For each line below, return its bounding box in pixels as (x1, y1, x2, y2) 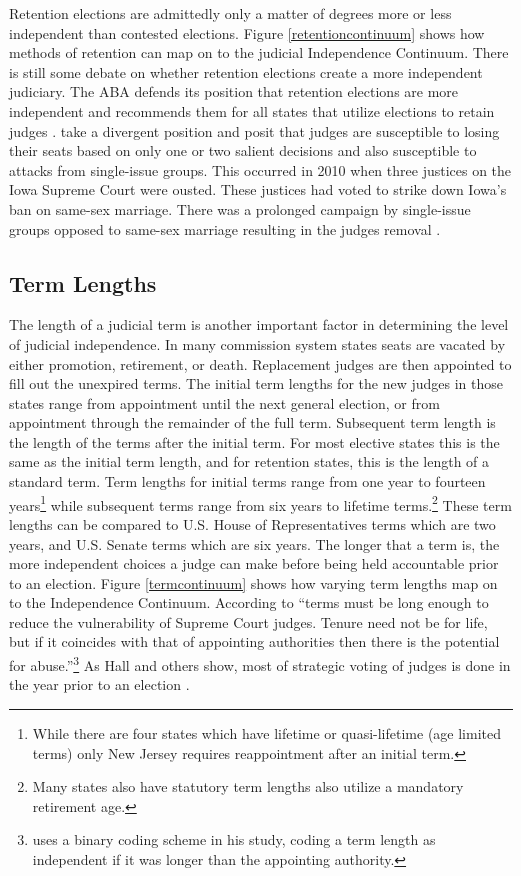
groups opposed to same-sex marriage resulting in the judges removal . (9, 218, 441, 239)
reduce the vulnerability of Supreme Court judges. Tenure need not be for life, (9, 611, 488, 632)
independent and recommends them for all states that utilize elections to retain (9, 100, 495, 121)
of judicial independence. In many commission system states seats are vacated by (9, 333, 506, 354)
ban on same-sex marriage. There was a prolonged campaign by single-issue (9, 198, 471, 219)
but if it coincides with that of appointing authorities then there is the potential (9, 631, 500, 652)
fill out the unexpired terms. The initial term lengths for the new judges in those (9, 373, 503, 394)
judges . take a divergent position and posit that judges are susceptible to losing (9, 120, 500, 141)
